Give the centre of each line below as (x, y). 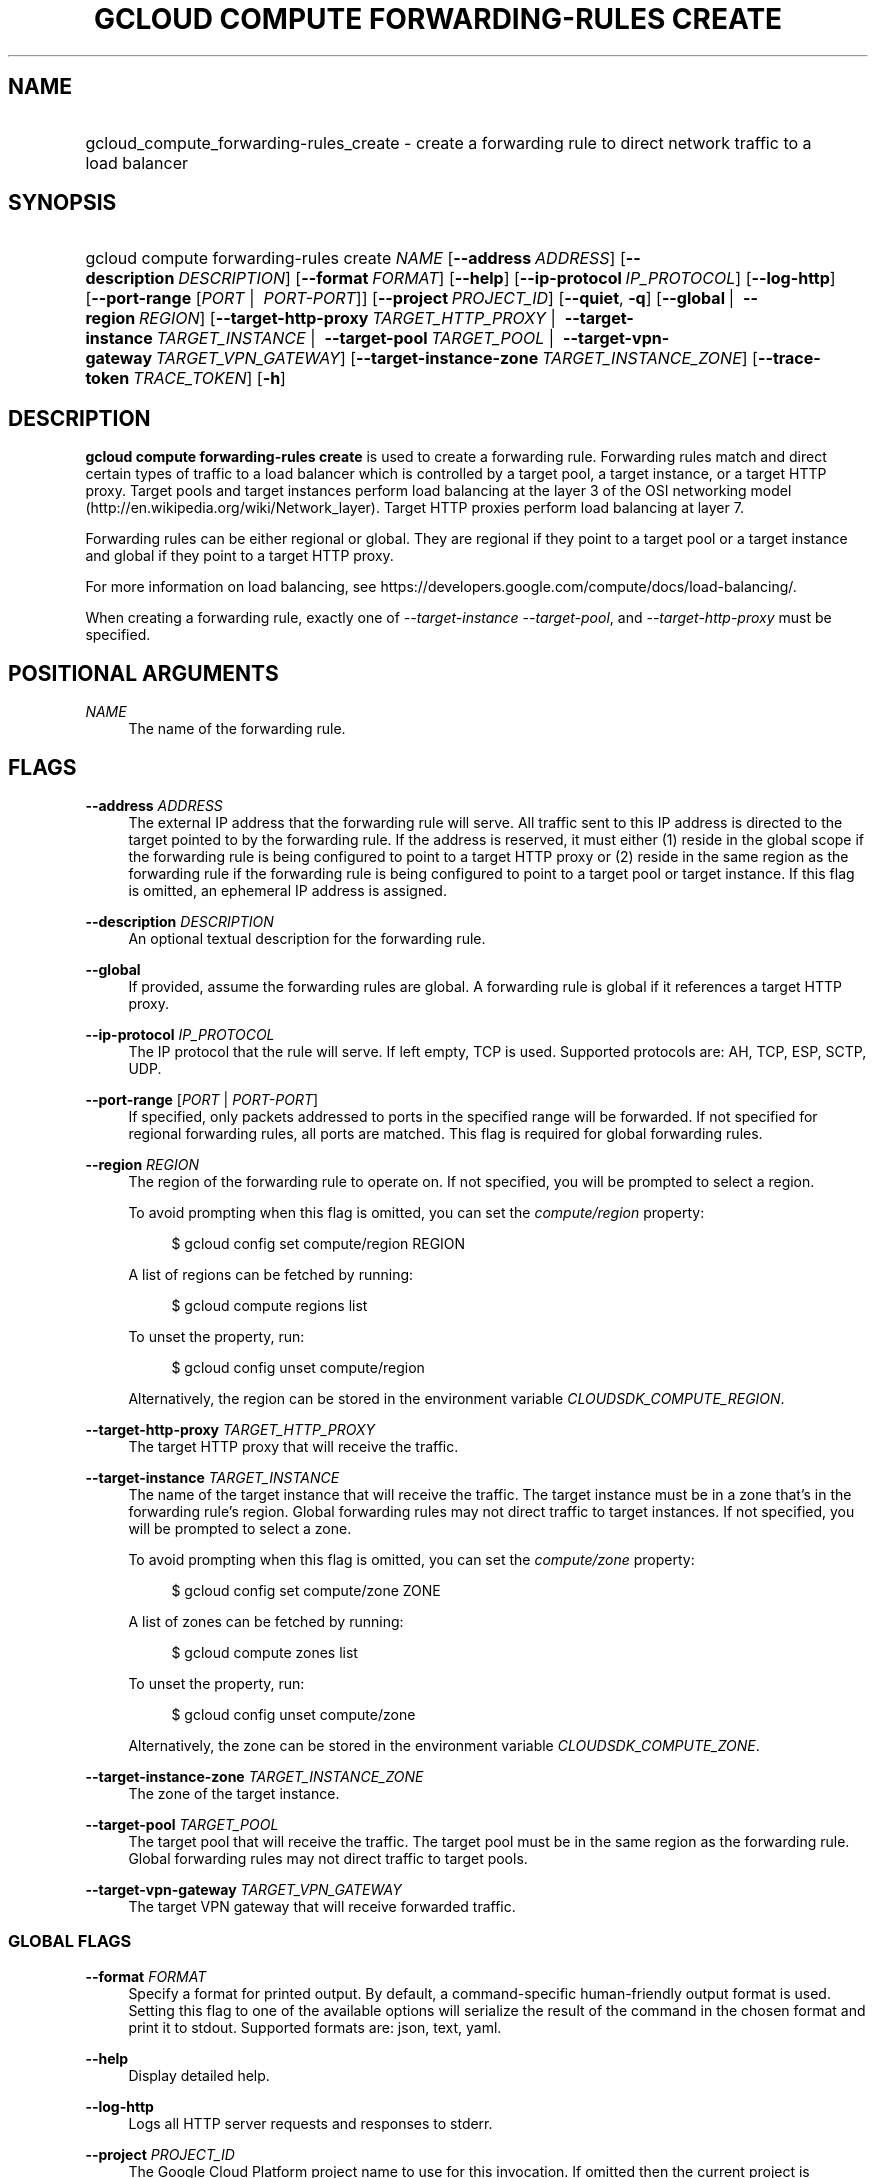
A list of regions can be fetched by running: (271, 1274)
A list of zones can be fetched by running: (266, 1621)
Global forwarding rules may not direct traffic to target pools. (328, 1858)
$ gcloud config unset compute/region (298, 1367)
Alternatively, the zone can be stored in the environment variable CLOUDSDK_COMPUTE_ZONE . (444, 1745)
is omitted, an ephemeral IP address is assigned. (287, 890)
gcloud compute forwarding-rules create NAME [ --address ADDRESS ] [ (355, 258)
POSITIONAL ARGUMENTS (143, 673)
